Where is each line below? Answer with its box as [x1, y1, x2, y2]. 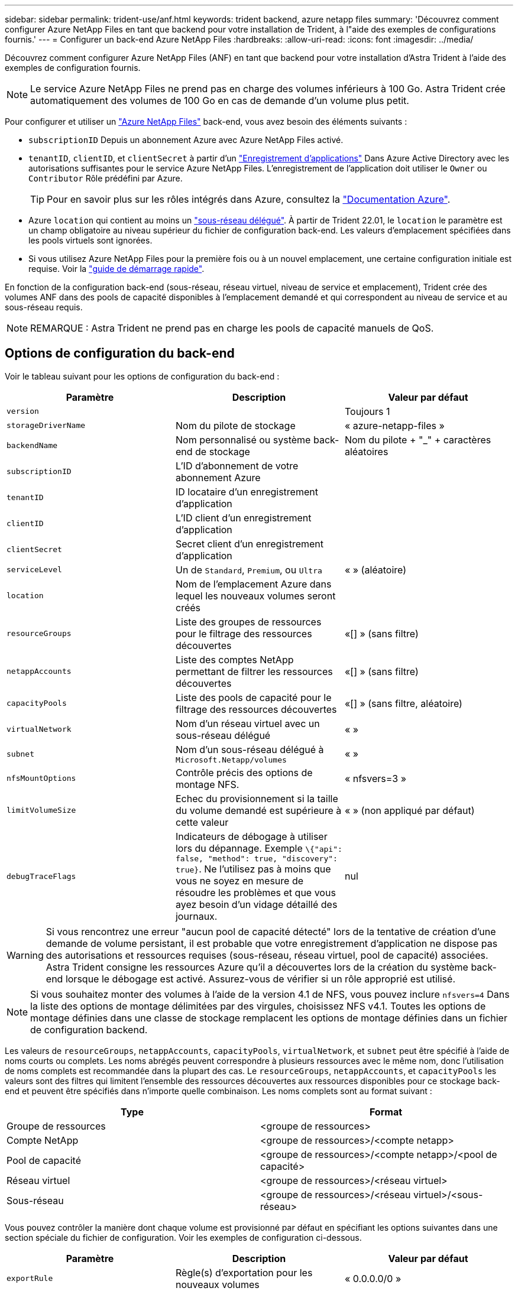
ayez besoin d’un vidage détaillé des [175, 898, 338, 910]
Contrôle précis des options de [175, 766, 313, 779]
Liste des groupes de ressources [175, 615, 322, 628]
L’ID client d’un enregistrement [175, 511, 312, 524]
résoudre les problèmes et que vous [175, 886, 336, 898]
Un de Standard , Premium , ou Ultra [175, 563, 322, 576]
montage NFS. [175, 778, 239, 790]
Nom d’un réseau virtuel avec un [175, 717, 320, 729]
